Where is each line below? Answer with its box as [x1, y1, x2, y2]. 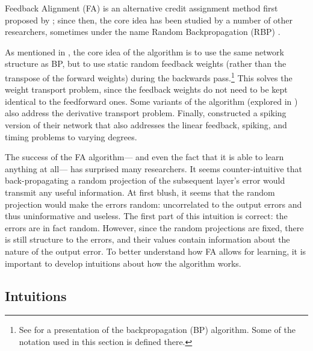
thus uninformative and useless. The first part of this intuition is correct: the [5, 210, 288, 222]
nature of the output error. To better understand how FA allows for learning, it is [5, 244, 306, 257]
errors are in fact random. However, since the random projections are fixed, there [5, 221, 304, 234]
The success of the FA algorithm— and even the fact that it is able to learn [5, 151, 284, 163]
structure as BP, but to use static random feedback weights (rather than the [5, 57, 287, 70]
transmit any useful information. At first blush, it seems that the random [5, 185, 275, 198]
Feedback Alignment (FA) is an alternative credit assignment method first [5, 2, 278, 14]
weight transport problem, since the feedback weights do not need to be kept [5, 83, 288, 96]
